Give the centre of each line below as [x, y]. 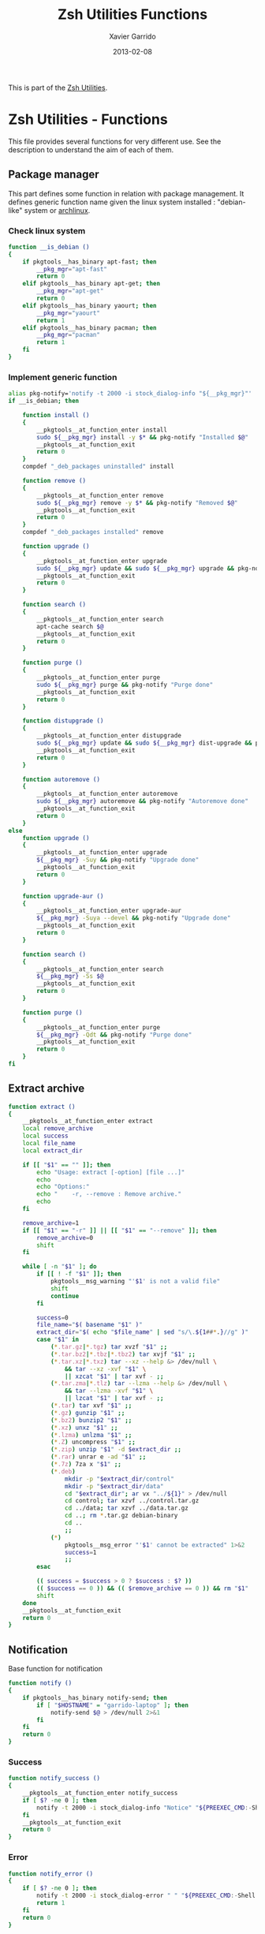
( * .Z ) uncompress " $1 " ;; [93, 1442]
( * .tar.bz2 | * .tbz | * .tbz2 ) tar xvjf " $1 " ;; [123, 1354]
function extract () [42, 1107]
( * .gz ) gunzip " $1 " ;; [88, 1413]
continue [65, 1296]
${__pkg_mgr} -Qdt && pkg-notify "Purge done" [114, 1035]
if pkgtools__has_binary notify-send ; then [95, 1697]
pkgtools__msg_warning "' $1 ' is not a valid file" [135, 1282]
